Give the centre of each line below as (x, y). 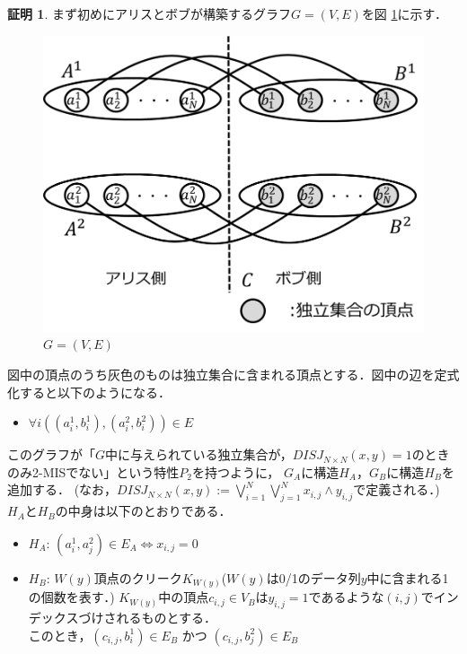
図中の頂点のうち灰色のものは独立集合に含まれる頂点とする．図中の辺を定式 (233, 374)
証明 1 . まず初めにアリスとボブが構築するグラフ (149, 13)
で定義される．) (397, 489)
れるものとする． (166, 617)
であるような (346, 597)
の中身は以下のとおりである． (143, 511)
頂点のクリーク (138, 577)
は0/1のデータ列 (313, 577)
